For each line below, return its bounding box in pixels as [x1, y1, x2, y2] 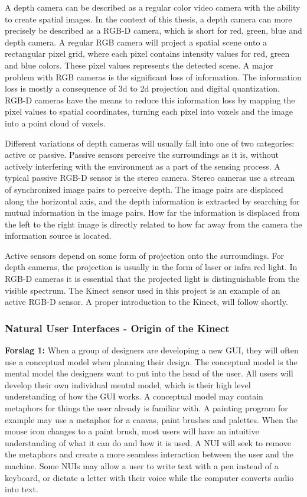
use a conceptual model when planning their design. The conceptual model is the [5, 355, 298, 368]
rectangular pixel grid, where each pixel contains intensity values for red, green [5, 47, 290, 60]
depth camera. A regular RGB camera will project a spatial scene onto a [5, 35, 267, 48]
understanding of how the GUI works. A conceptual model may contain [5, 390, 263, 402]
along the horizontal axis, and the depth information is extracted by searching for [5, 194, 300, 207]
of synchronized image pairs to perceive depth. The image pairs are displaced [5, 183, 283, 195]
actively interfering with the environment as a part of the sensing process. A [5, 160, 280, 172]
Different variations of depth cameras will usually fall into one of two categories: [5, 137, 295, 149]
